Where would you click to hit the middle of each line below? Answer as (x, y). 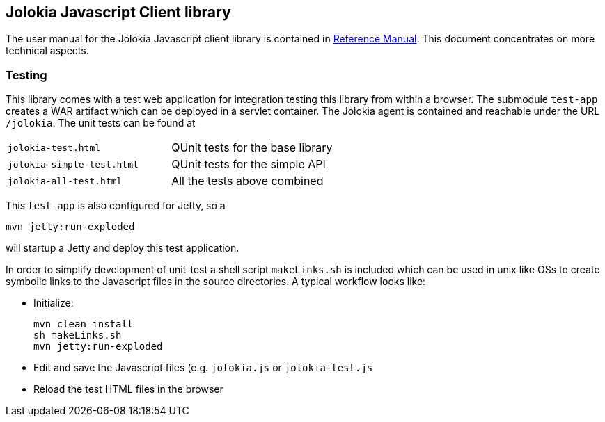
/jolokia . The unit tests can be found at (101, 123)
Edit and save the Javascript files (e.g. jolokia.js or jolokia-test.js (203, 368)
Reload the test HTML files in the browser (128, 389)
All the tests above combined (248, 181)
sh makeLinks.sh (78, 335)
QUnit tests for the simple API (249, 164)
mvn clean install (84, 324)
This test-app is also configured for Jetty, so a (116, 206)
